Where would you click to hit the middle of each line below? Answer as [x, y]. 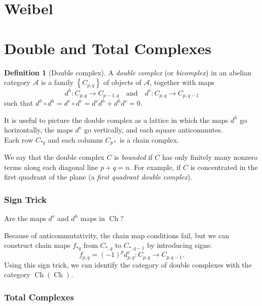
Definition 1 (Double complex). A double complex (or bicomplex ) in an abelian [128, 72]
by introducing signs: [179, 245]
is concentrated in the [224, 167]
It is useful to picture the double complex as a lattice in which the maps [116, 120]
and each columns [75, 139]
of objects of [122, 82]
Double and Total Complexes [108, 48]
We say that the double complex [54, 157]
